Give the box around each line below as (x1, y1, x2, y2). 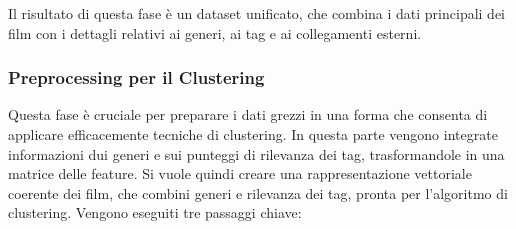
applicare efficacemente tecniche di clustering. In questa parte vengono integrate (8, 124, 498, 144)
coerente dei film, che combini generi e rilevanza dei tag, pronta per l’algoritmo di (8, 182, 508, 203)
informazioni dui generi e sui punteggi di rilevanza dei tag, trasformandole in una (8, 143, 505, 164)
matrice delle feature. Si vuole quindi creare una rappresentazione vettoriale (8, 163, 472, 184)
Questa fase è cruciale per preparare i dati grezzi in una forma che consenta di (8, 104, 488, 125)
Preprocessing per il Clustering (8, 65, 265, 90)
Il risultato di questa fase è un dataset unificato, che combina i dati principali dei (8, 3, 506, 23)
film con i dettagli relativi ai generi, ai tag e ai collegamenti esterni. (8, 22, 422, 43)
